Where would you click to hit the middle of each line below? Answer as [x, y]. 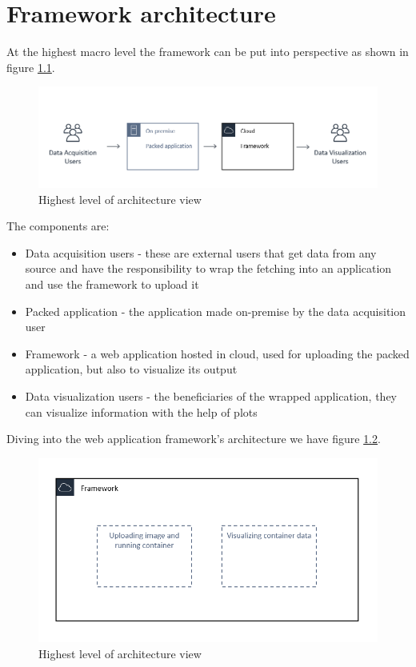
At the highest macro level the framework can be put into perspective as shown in [208, 52]
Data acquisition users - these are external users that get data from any [201, 252]
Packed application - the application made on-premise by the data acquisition [216, 311]
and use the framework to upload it [112, 284]
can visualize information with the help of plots [141, 411]
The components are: [58, 226]
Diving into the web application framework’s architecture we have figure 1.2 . [194, 439]
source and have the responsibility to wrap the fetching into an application [208, 268]
